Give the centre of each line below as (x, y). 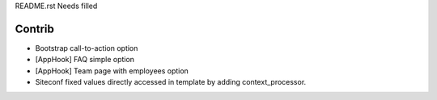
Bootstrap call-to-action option (87, 48)
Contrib (34, 29)
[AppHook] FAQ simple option (85, 60)
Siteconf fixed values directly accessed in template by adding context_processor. (171, 82)
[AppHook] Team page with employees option (112, 71)
